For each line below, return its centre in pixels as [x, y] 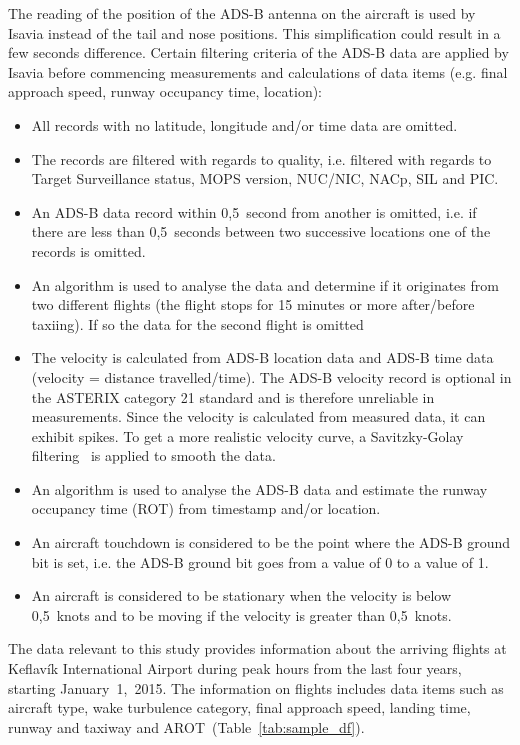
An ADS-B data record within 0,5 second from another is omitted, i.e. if [254, 211]
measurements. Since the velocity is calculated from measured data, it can [258, 416]
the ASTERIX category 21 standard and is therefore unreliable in [233, 396]
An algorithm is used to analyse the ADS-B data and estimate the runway [259, 488]
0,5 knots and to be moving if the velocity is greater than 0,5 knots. [241, 614]
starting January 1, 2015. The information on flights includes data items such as [256, 687]
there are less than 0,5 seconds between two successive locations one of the [261, 231]
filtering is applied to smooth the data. [153, 455]
